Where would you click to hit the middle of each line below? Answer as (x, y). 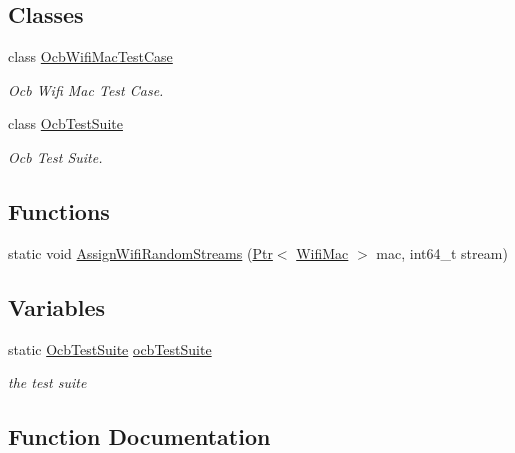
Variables (57, 306)
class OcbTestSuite (65, 123)
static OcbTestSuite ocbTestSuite (110, 348)
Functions (59, 210)
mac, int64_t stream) (442, 252)
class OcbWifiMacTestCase (90, 56)
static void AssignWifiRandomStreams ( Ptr (140, 252)
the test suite (47, 382)
